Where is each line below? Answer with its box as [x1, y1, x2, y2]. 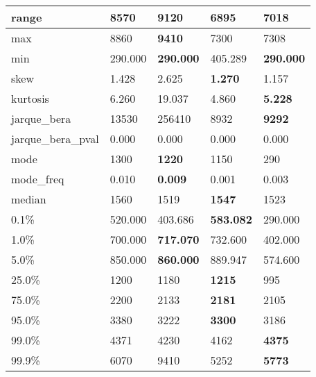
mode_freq [11, 171, 64, 187]
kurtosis [11, 90, 49, 106]
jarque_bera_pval [11, 131, 99, 146]
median [11, 191, 46, 207]
